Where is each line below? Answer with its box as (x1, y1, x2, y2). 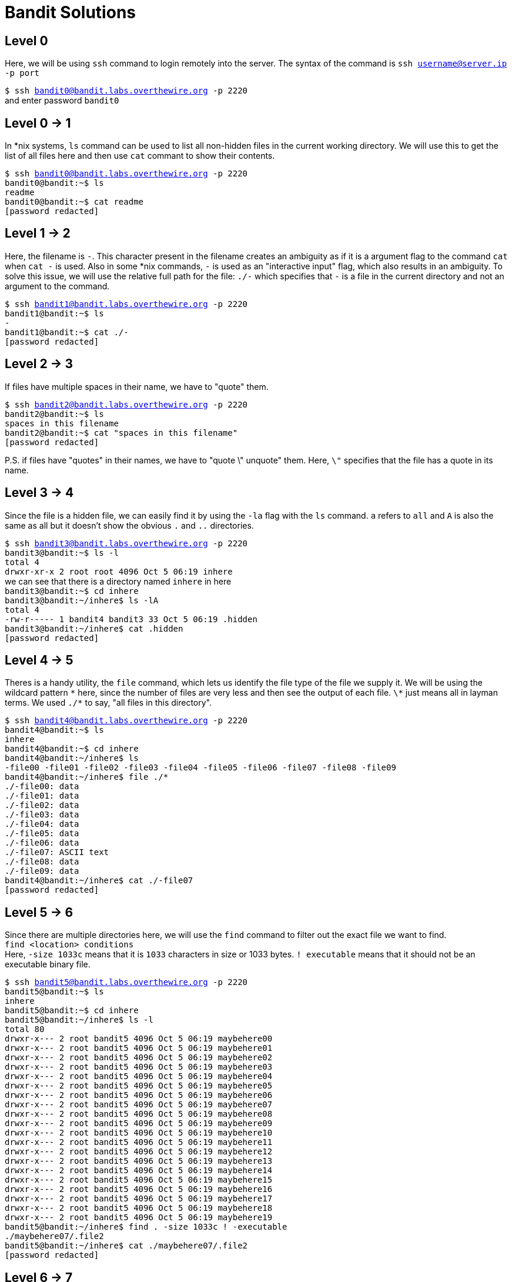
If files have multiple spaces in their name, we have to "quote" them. (5, 381, 269, 392)
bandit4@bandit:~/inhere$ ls (5, 753, 139, 763)
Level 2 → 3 (5, 356, 73, 372)
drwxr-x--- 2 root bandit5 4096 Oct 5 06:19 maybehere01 (5, 1043, 273, 1053)
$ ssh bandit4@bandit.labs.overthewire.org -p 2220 (5, 716, 248, 726)
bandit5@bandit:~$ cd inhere (5, 1006, 139, 1016)
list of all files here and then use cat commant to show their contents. (5, 151, 275, 161)
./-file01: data (5, 791, 79, 801)
